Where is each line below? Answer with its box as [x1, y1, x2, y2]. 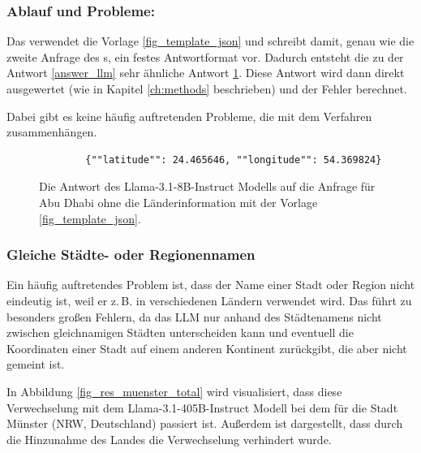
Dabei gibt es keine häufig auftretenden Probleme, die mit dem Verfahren [6, 107, 372, 124]
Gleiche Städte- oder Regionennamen [6, 244, 256, 265]
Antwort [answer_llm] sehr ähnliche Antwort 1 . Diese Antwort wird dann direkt [6, 64, 405, 81]
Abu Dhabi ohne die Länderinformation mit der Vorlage [39, 193, 318, 210]
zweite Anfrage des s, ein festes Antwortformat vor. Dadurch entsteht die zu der [6, 48, 404, 65]
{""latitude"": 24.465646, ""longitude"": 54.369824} [85, 153, 382, 166]
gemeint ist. [6, 356, 65, 373]
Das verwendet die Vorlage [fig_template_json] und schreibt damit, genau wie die [6, 32, 415, 50]
